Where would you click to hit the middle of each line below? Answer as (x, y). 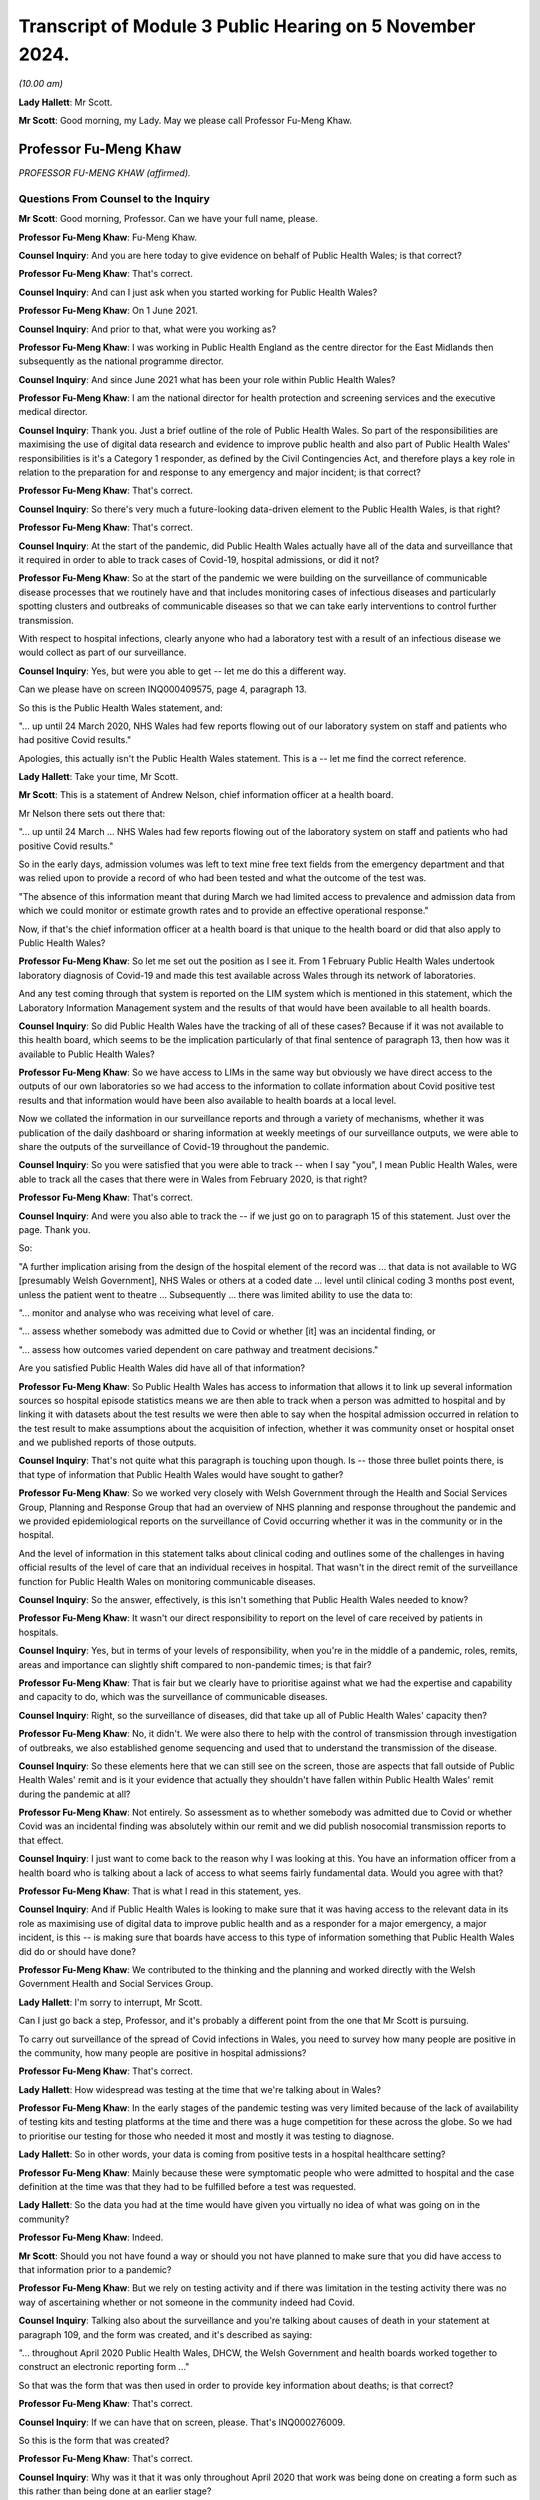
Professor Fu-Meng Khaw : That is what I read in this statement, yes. (160, 1891)
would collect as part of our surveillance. (102, 652)
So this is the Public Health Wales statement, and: (121, 707)
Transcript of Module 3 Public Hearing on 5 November (247, 26)
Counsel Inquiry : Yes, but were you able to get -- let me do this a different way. (182, 671)
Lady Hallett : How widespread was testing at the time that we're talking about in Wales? (200, 2089)
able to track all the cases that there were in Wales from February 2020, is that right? (193, 1179)
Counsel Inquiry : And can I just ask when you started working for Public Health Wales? (198, 292)
